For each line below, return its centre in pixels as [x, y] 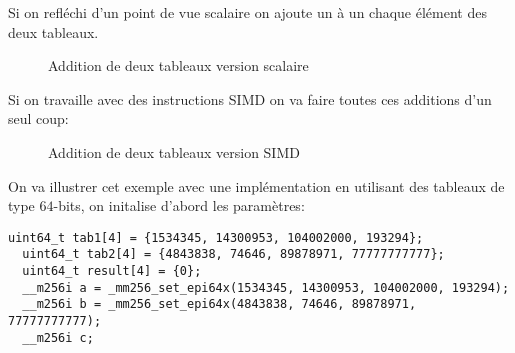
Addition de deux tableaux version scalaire [178, 65]
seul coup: [38, 118]
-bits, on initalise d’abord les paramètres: [179, 205]
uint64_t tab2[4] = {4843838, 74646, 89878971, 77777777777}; [233, 254]
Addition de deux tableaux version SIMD [174, 151]
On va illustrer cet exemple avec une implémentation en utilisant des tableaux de [256, 185]
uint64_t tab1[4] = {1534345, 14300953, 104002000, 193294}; [216, 237]
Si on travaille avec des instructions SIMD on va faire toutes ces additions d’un [250, 98]
